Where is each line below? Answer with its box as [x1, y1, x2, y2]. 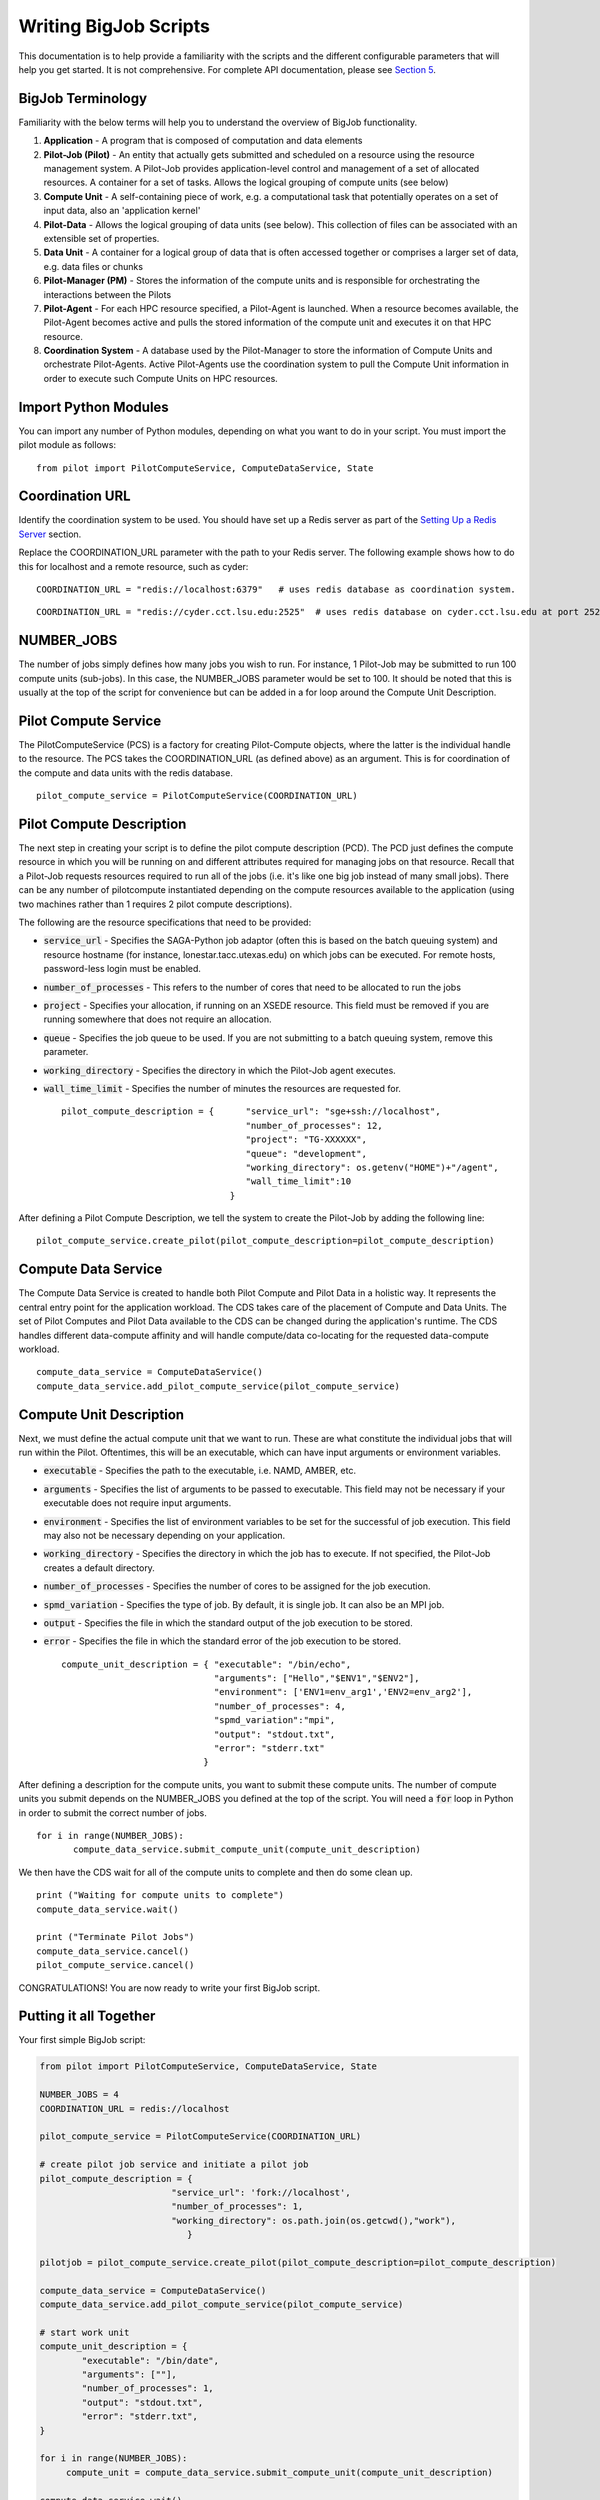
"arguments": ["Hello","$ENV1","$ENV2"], [213, 1673, 420, 1684]
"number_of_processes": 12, [245, 1120, 384, 1131]
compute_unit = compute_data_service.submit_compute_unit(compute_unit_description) [65, 2466, 494, 2478]
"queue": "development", [245, 1148, 367, 1159]
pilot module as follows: [18, 439, 117, 451]
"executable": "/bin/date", [81, 2355, 220, 2366]
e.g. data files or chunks [43, 260, 144, 272]
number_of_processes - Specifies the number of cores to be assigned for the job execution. [43, 1580, 431, 1592]
